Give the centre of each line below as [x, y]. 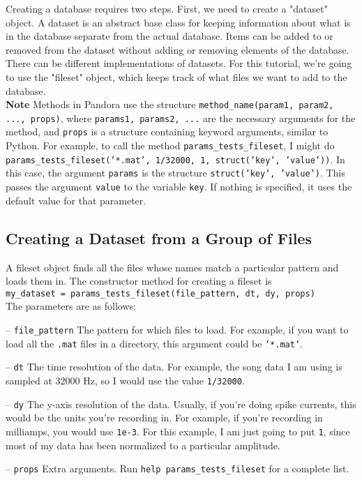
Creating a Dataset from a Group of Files [159, 238]
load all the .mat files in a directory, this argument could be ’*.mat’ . [154, 343]
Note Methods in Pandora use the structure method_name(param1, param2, [170, 104]
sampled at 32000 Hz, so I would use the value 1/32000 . [125, 380]
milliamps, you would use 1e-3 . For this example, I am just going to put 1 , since [178, 431]
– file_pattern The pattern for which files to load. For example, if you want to [177, 329]
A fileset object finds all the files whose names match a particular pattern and [172, 267]
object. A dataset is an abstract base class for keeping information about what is [178, 22]
